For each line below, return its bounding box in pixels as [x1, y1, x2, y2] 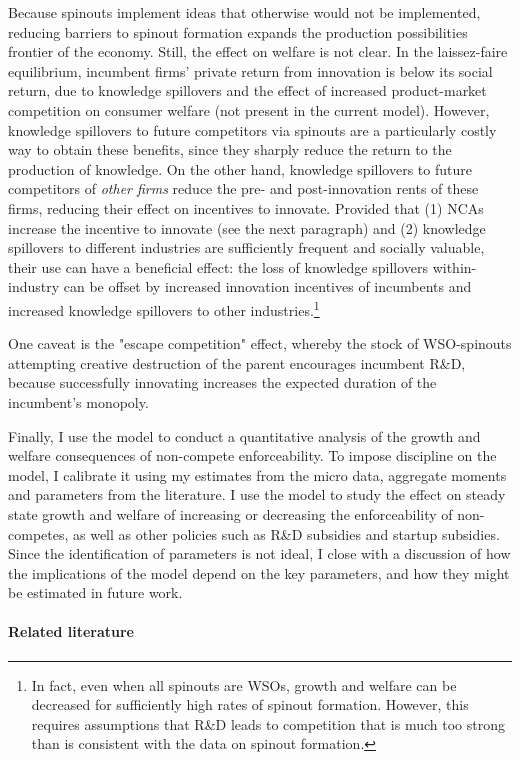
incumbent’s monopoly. [8, 391, 149, 412]
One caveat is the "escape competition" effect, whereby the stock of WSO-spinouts [8, 333, 512, 354]
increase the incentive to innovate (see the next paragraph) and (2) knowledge [8, 217, 486, 238]
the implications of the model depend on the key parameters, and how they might [8, 562, 510, 583]
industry [8, 276, 60, 297]
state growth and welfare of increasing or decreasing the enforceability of [8, 503, 453, 524]
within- [432, 256, 477, 277]
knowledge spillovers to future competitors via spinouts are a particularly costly [8, 119, 497, 140]
